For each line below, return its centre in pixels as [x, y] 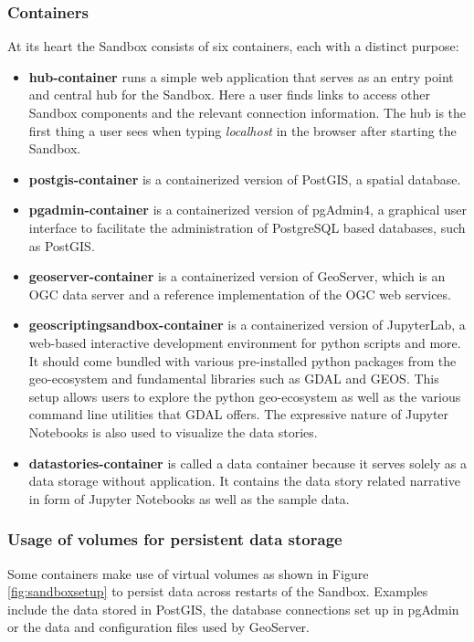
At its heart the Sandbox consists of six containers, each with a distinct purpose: [233, 46]
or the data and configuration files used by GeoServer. [158, 627]
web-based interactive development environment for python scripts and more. [245, 342]
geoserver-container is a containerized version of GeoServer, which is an [237, 276]
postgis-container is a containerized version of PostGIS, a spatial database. [245, 179]
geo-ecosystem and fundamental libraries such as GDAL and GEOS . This [234, 379]
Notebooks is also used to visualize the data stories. [173, 432]
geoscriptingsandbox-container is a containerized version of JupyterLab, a [247, 325]
